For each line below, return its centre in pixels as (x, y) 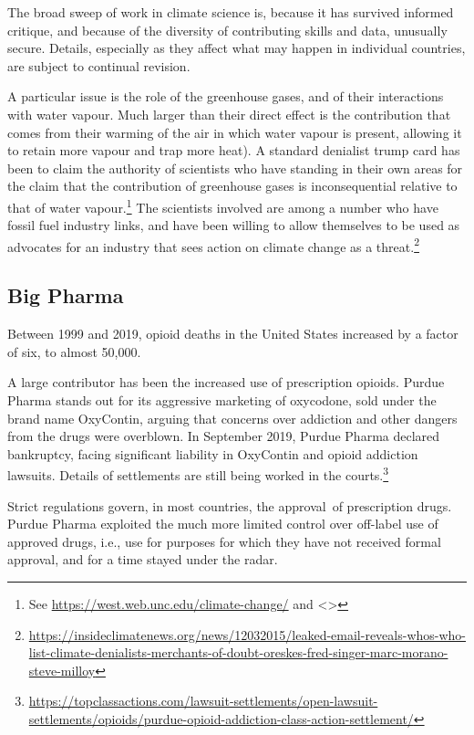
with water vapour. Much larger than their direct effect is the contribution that (229, 114)
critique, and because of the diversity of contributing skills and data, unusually (227, 30)
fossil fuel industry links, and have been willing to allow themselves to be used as (234, 225)
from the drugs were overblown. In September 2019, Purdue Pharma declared (224, 436)
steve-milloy (62, 670)
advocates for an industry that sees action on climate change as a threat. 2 (213, 245)
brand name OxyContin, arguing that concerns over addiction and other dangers (232, 418)
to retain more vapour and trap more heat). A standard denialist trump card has (234, 150)
